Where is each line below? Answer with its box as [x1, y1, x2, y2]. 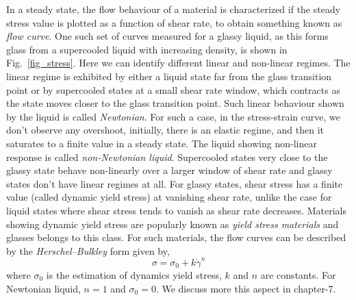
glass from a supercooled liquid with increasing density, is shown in [6, 42, 288, 56]
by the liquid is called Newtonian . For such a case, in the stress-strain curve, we [6, 109, 340, 123]
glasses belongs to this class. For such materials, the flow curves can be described [6, 230, 346, 245]
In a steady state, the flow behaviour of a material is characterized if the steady [6, 2, 341, 16]
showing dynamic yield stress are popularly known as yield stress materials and [6, 216, 339, 231]
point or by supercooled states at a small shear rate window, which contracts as [6, 82, 340, 97]
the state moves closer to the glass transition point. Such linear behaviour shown [6, 96, 344, 110]
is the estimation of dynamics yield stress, [46, 268, 222, 282]
